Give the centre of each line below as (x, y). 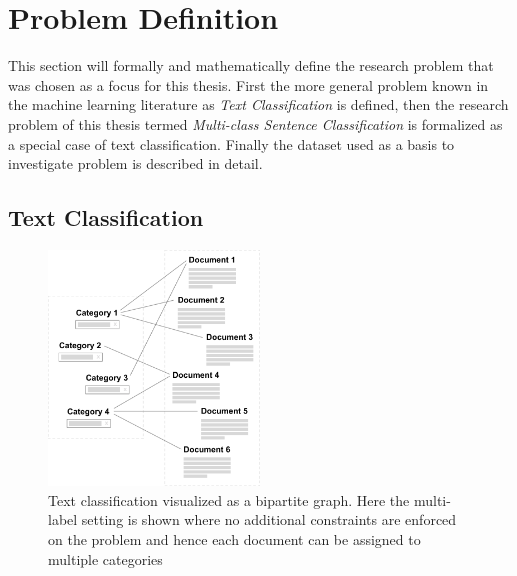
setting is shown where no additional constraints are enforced (269, 519)
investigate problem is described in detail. (135, 163)
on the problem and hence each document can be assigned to (234, 538)
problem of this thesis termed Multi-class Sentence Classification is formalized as (255, 123)
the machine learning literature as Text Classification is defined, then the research (258, 104)
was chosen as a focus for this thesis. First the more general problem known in (248, 84)
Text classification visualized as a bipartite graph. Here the (229, 499)
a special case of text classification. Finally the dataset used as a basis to (231, 143)
